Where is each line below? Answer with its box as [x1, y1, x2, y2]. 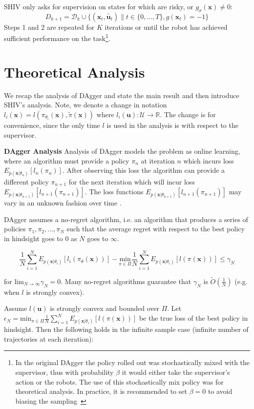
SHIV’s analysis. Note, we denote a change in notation [4, 100, 167, 110]
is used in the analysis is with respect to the [106, 120, 238, 130]
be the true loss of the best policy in [139, 313, 248, 323]
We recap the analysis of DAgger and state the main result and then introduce [4, 90, 239, 100]
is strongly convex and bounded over [50, 303, 159, 313]
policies [4, 224, 26, 234]
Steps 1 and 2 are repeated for [4, 21, 95, 32]
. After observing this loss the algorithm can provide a [62, 165, 225, 175]
